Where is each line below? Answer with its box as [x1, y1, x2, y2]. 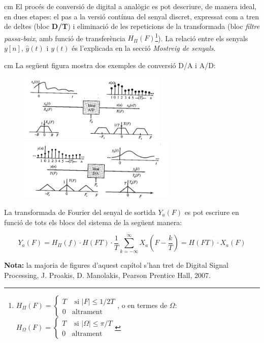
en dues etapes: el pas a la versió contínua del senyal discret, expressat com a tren [4, 11, 259, 21]
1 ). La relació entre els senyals [155, 31, 248, 43]
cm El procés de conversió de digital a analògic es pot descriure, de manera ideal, [4, 1, 257, 11]
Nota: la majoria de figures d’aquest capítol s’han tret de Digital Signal [4, 260, 228, 270]
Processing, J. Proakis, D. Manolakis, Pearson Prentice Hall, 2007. [4, 270, 211, 280]
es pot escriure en [184, 206, 239, 217]
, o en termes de [117, 299, 168, 310]
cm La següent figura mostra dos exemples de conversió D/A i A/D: [4, 59, 216, 70]
